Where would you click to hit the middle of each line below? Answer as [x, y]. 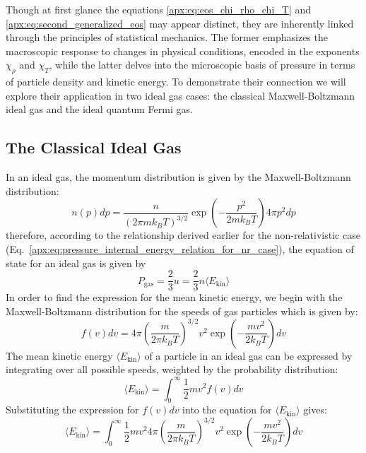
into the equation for [227, 410]
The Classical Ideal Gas [94, 147]
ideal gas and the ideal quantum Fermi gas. [99, 109]
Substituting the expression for [72, 410]
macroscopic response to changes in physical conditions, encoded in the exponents [183, 51]
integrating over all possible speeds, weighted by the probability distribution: [172, 369]
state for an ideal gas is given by [76, 263]
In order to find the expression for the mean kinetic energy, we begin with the [174, 297]
